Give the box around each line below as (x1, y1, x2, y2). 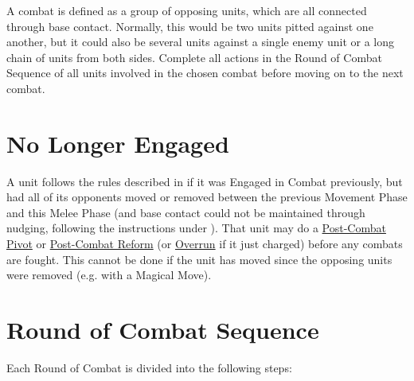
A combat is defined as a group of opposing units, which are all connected (6, 2, 367, 18)
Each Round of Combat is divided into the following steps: (6, 359, 292, 375)
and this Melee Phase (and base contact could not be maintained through (6, 204, 365, 220)
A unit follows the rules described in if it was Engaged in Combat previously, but (6, 173, 403, 189)
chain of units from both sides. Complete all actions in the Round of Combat (6, 49, 382, 65)
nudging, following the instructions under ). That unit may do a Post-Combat (6, 220, 386, 236)
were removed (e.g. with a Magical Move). (6, 266, 212, 283)
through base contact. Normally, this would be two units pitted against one (6, 17, 373, 34)
